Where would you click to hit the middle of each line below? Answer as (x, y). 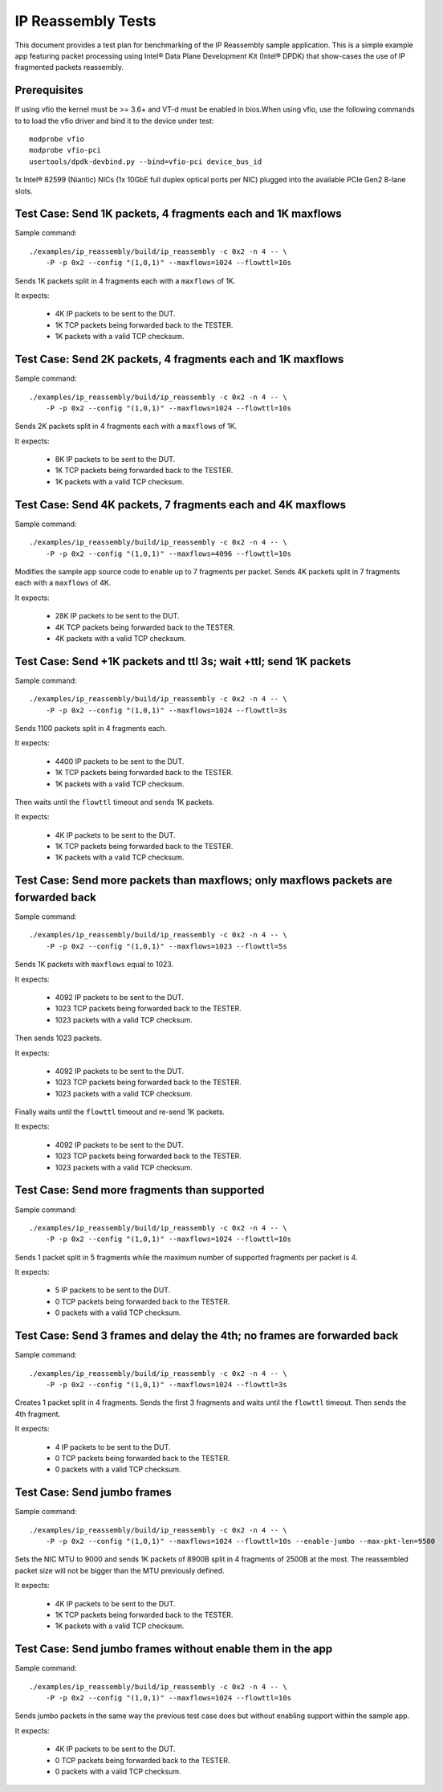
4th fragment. (38, 1414)
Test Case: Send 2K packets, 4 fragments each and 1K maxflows (179, 359)
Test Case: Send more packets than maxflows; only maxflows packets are (203, 881)
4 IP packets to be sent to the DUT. (113, 1447)
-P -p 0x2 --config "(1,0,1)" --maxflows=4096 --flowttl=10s (169, 553)
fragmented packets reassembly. (69, 67)
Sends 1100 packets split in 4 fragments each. (91, 728)
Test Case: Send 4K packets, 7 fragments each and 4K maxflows (181, 505)
